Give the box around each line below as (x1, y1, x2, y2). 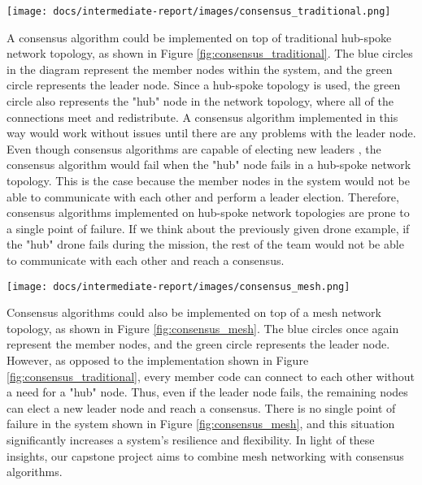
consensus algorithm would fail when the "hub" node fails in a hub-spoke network (7, 156, 411, 173)
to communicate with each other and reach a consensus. (7, 251, 285, 268)
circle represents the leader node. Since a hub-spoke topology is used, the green (7, 76, 401, 93)
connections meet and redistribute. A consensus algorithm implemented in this (7, 108, 398, 125)
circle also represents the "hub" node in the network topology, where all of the (7, 93, 394, 110)
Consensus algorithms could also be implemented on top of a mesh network (7, 304, 381, 321)
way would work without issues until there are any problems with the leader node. (7, 124, 416, 141)
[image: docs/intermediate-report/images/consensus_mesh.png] (7, 280, 350, 292)
